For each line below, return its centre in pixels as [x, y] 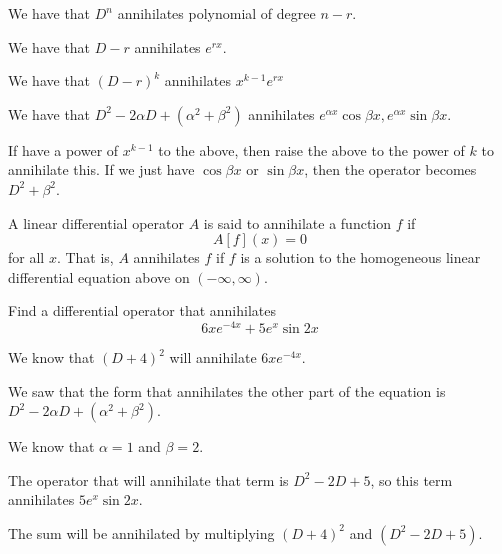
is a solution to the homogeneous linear [360, 257]
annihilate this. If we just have [101, 169]
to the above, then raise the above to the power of [311, 149]
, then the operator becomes [390, 169]
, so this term [411, 479]
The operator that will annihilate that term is [148, 479]
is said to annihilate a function [297, 222]
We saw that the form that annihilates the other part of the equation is [227, 390]
